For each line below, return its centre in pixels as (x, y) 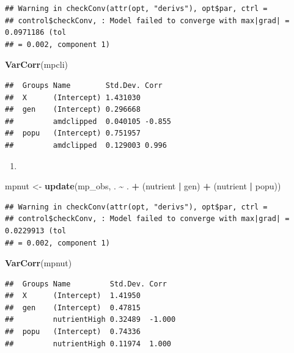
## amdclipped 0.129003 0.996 (86, 145)
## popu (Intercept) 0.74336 (73, 332)
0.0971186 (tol (36, 33)
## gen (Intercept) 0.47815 (73, 308)
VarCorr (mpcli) (36, 64)
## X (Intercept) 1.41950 (73, 296)
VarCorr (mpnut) (39, 263)
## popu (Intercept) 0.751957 (73, 133)
